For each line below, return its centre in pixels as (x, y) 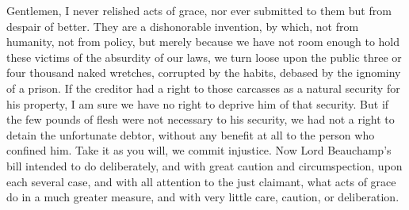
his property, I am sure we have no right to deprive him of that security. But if (198, 103)
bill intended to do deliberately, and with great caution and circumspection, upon (204, 165)
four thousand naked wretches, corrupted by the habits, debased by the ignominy (204, 73)
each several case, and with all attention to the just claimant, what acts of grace (201, 181)
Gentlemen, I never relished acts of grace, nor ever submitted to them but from (199, 10)
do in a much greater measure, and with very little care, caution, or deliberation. (203, 197)
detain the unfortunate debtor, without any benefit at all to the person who (191, 134)
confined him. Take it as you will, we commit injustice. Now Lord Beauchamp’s (199, 150)
